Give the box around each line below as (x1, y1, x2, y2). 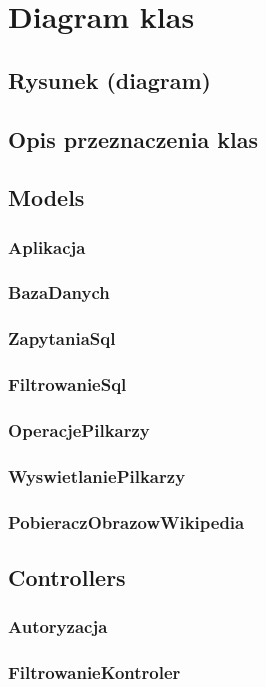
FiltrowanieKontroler (8, 660, 181, 685)
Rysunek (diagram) (8, 64, 211, 95)
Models (8, 182, 85, 213)
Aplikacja (8, 234, 86, 259)
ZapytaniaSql (8, 326, 116, 351)
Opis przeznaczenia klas (8, 123, 259, 154)
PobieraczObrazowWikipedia (8, 509, 245, 534)
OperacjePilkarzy (8, 418, 150, 443)
